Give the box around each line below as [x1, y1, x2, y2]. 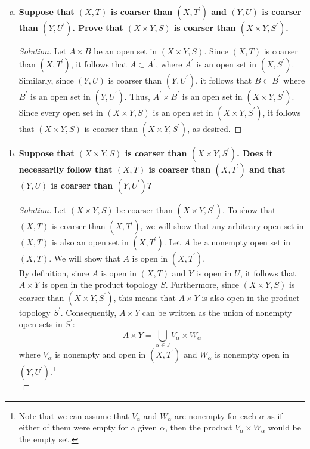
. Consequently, [60, 306, 117, 318]
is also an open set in [51, 235, 129, 248]
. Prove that [72, 21, 123, 33]
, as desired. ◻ [187, 122, 242, 134]
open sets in [18, 318, 63, 330]
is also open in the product [201, 291, 300, 303]
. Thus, [124, 90, 150, 102]
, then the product [165, 421, 232, 433]
